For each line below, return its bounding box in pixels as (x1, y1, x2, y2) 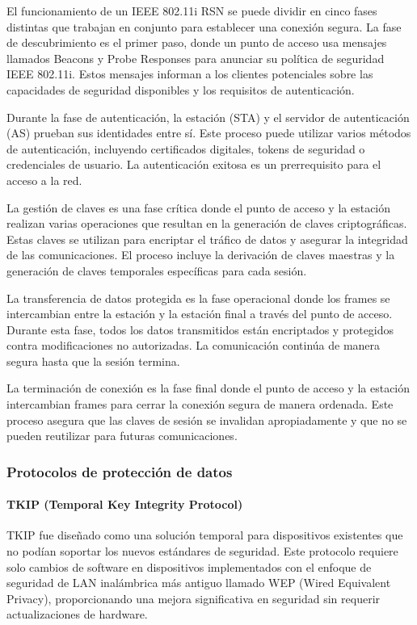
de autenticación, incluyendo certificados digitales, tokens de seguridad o (6, 140, 365, 157)
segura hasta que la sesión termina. (6, 352, 180, 369)
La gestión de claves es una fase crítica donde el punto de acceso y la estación (6, 199, 391, 216)
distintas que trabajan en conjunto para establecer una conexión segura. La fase (6, 18, 402, 35)
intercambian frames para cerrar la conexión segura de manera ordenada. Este (6, 396, 394, 413)
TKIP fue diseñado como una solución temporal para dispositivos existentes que (6, 526, 403, 543)
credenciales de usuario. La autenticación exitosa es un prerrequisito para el (6, 156, 381, 173)
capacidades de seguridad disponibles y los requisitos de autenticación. (6, 81, 355, 98)
